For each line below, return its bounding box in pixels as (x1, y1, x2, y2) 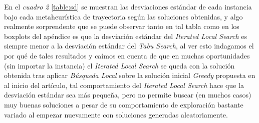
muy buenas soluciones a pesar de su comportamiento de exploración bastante (4, 99, 243, 109)
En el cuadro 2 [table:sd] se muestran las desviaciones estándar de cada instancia (4, 1, 252, 11)
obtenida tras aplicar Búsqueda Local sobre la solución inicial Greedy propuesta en (4, 70, 255, 80)
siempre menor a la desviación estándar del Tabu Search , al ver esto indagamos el (4, 40, 254, 51)
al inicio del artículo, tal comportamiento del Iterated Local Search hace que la (4, 79, 244, 90)
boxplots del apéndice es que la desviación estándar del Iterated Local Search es (4, 30, 247, 41)
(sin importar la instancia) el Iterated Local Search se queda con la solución (4, 60, 235, 70)
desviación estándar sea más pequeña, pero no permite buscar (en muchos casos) (4, 89, 251, 100)
